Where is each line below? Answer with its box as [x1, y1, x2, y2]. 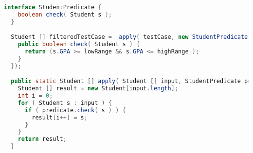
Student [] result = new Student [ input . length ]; [18, 85, 179, 92]
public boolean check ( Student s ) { [18, 41, 140, 48]
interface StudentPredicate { [4, 4, 102, 11]
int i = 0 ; [18, 92, 53, 100]
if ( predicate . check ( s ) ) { [24, 106, 126, 114]
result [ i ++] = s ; [32, 114, 88, 121]
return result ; [18, 136, 67, 143]
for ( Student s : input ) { [18, 99, 112, 106]
